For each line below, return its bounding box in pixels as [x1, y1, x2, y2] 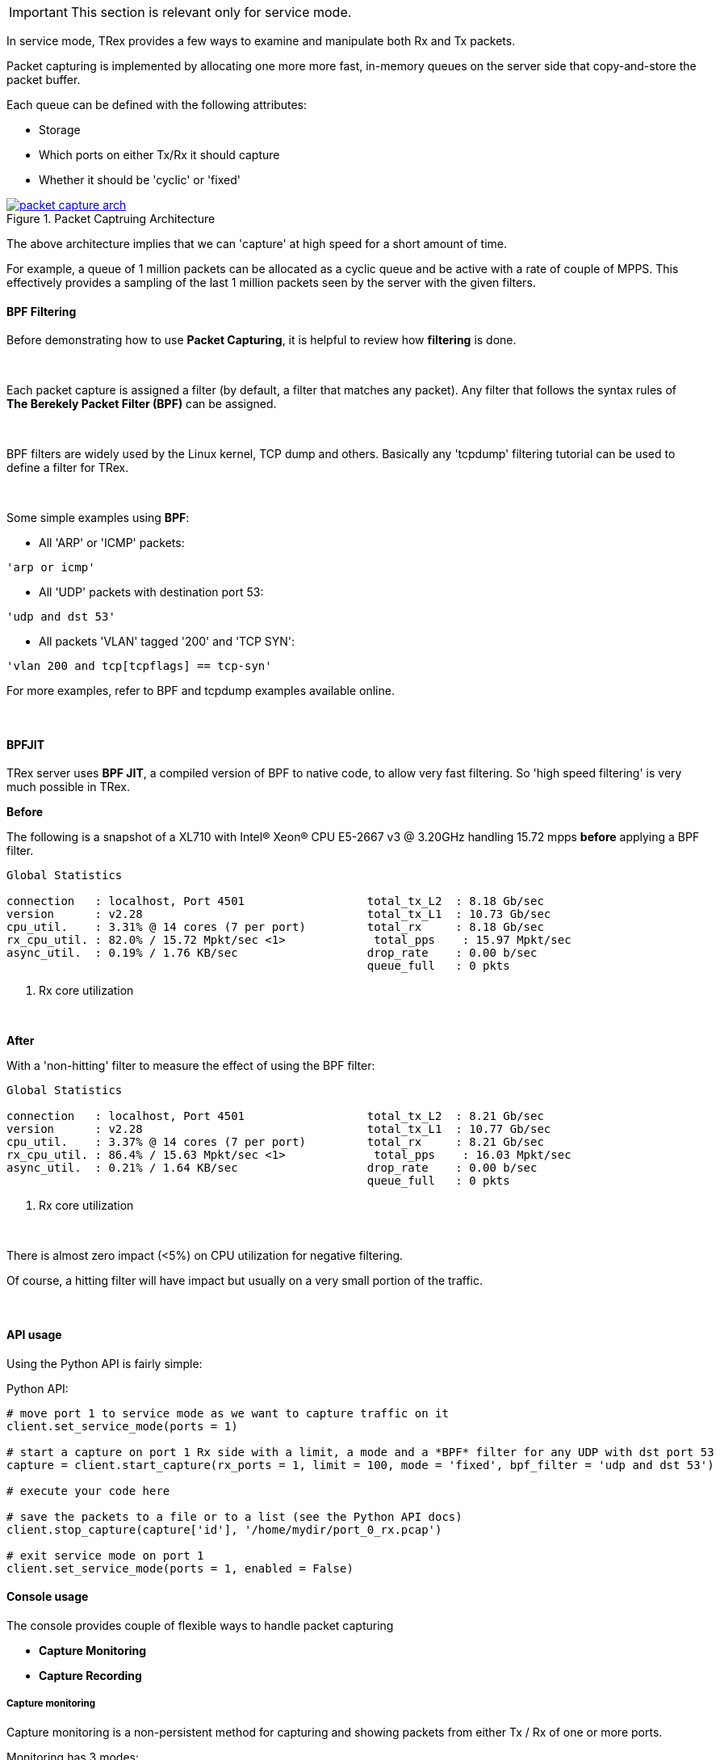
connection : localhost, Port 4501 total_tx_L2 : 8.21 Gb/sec [6, 1109, 544, 1123]
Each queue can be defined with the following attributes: [6, 98, 308, 112]
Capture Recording [39, 1668, 142, 1682]
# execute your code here [6, 1484, 170, 1497]
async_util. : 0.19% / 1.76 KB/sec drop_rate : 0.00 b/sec [6, 946, 538, 960]
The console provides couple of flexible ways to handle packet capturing [6, 1618, 394, 1632]
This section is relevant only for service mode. [70, 4, 352, 20]
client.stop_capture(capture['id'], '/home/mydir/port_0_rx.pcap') [6, 1522, 442, 1536]
